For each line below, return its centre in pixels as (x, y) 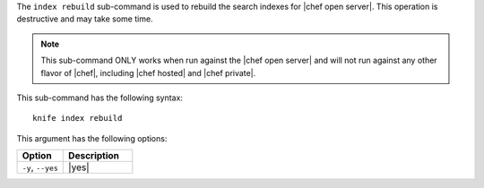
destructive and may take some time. (85, 19)
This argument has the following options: (92, 138)
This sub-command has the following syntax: (100, 98)
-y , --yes (40, 167)
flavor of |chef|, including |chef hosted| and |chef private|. (148, 73)
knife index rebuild (78, 118)
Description (94, 156)
